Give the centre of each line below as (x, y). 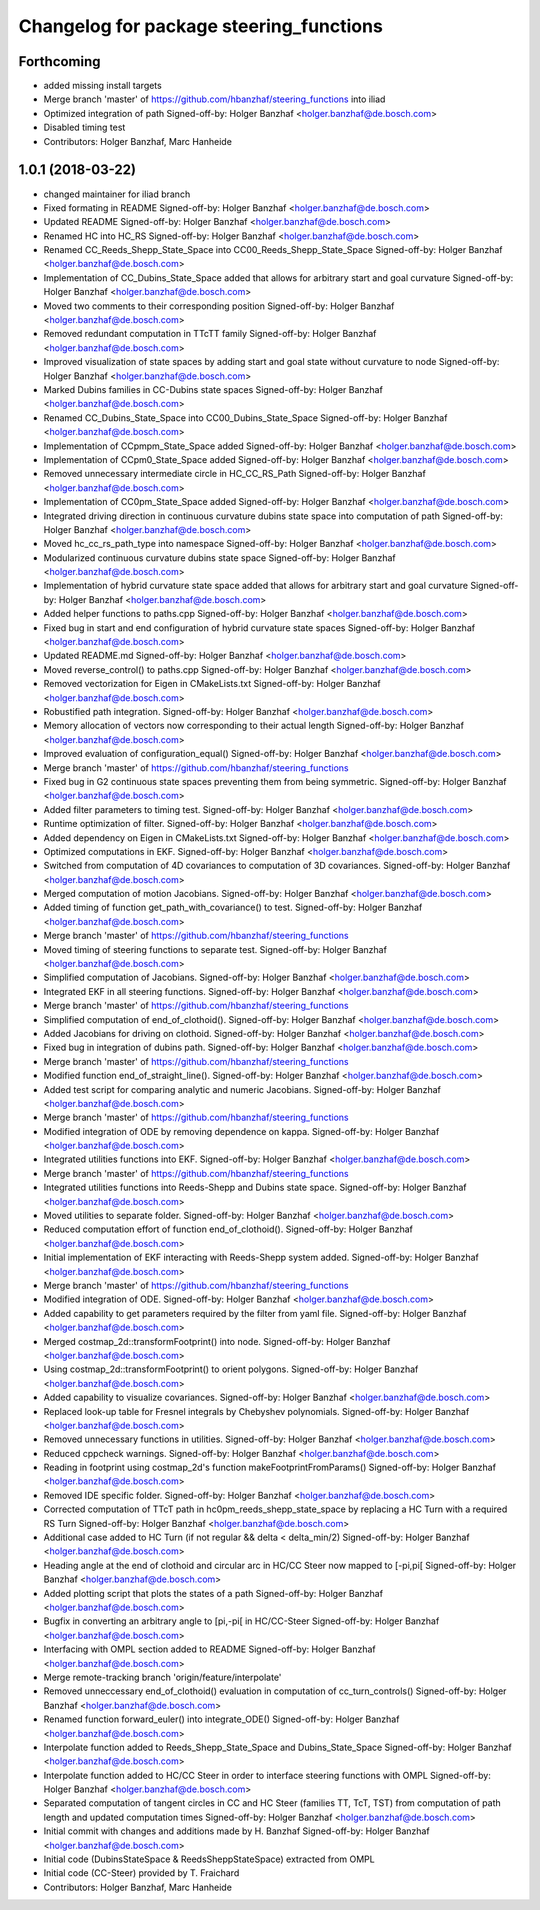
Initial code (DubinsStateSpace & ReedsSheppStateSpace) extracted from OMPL (209, 1859)
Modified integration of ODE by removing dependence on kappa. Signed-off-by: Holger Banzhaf (241, 1131)
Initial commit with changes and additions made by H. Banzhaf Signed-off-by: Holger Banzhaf (236, 1831)
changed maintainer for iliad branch (117, 194)
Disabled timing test (84, 127)
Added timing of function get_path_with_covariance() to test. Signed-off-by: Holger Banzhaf (233, 907)
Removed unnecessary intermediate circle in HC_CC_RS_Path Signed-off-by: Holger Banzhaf (235, 474)
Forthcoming (59, 61)
